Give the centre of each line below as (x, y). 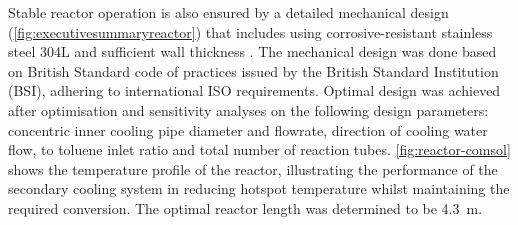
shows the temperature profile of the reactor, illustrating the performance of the (253, 168)
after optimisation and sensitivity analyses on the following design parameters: (248, 109)
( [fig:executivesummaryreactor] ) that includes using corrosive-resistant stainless (250, 31)
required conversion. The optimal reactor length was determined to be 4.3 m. (245, 207)
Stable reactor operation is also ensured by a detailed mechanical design (228, 12)
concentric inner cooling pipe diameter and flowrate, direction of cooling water (248, 129)
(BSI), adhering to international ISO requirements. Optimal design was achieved (254, 90)
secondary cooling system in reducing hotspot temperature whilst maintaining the (259, 188)
